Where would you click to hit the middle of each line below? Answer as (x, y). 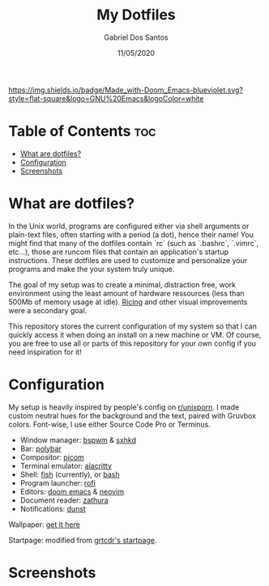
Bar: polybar (41, 448)
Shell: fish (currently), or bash (70, 474)
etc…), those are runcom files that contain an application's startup (119, 252)
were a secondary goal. (48, 310)
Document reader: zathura (64, 500)
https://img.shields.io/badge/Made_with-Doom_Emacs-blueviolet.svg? (126, 90)
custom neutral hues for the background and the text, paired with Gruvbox (132, 415)
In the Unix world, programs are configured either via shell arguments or (129, 226)
